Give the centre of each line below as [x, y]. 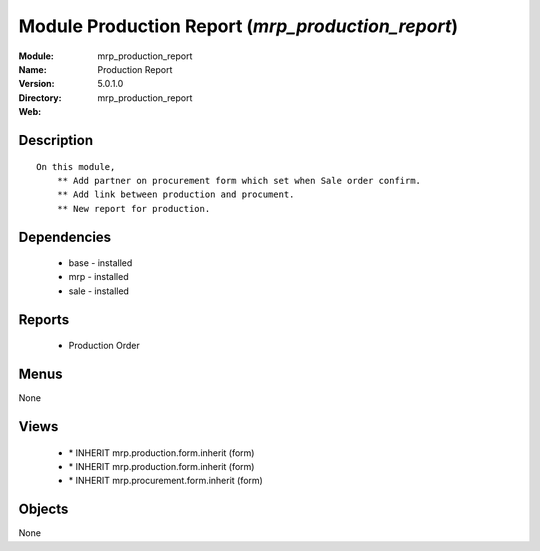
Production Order [104, 346]
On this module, [76, 166]
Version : [36, 84]
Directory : [40, 97]
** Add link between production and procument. [175, 194]
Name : [32, 69]
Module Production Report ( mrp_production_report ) [238, 26]
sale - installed [99, 291]
